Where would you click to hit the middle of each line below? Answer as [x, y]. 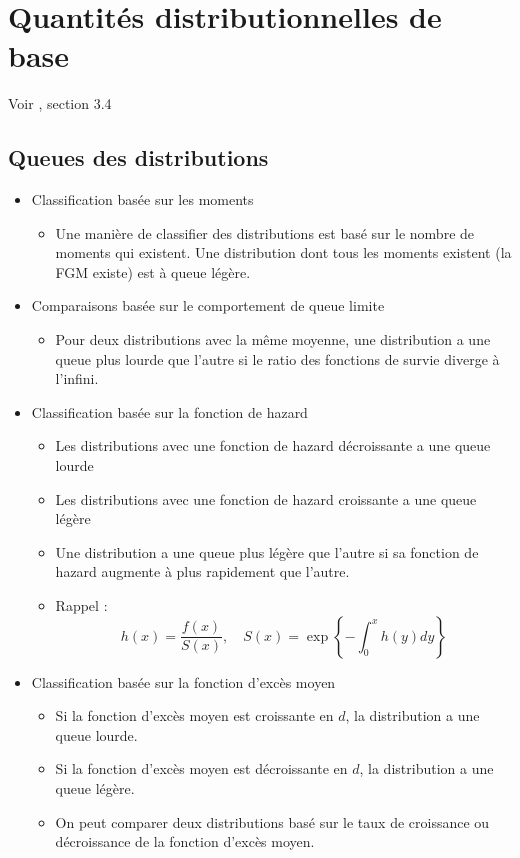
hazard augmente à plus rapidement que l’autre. [202, 571]
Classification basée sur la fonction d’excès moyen [183, 681]
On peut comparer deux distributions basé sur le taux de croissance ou [272, 821]
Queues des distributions [138, 157]
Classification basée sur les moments [142, 199]
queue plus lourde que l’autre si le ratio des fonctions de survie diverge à [277, 358]
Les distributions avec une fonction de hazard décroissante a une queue [273, 445]
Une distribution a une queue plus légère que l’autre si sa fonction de [267, 551]
